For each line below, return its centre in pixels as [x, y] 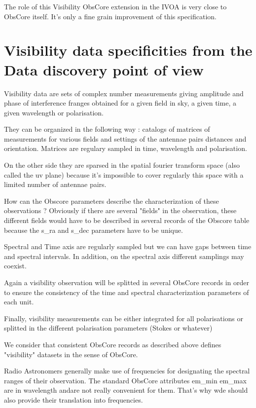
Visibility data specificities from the [128, 50]
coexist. [15, 266]
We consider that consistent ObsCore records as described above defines [113, 344]
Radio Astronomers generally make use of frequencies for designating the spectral [127, 371]
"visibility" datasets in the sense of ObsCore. [71, 354]
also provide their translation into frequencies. [73, 399]
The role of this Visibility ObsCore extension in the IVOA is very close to [115, 6]
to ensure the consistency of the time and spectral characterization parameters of [127, 292]
